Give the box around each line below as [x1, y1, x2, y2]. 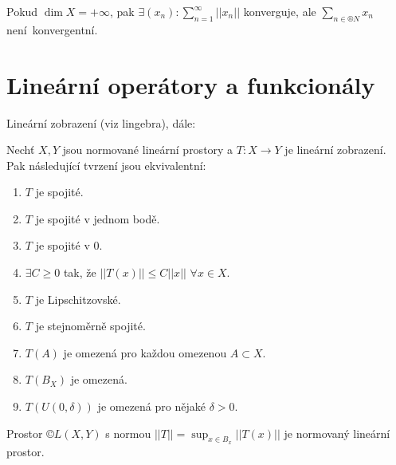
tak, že [63, 264, 96, 281]
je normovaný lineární [284, 424, 390, 441]
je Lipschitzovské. [35, 290, 121, 307]
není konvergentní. [6, 21, 98, 37]
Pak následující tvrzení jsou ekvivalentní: [6, 156, 206, 173]
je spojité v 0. [35, 237, 103, 254]
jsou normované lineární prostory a [62, 141, 233, 158]
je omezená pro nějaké [97, 398, 206, 415]
